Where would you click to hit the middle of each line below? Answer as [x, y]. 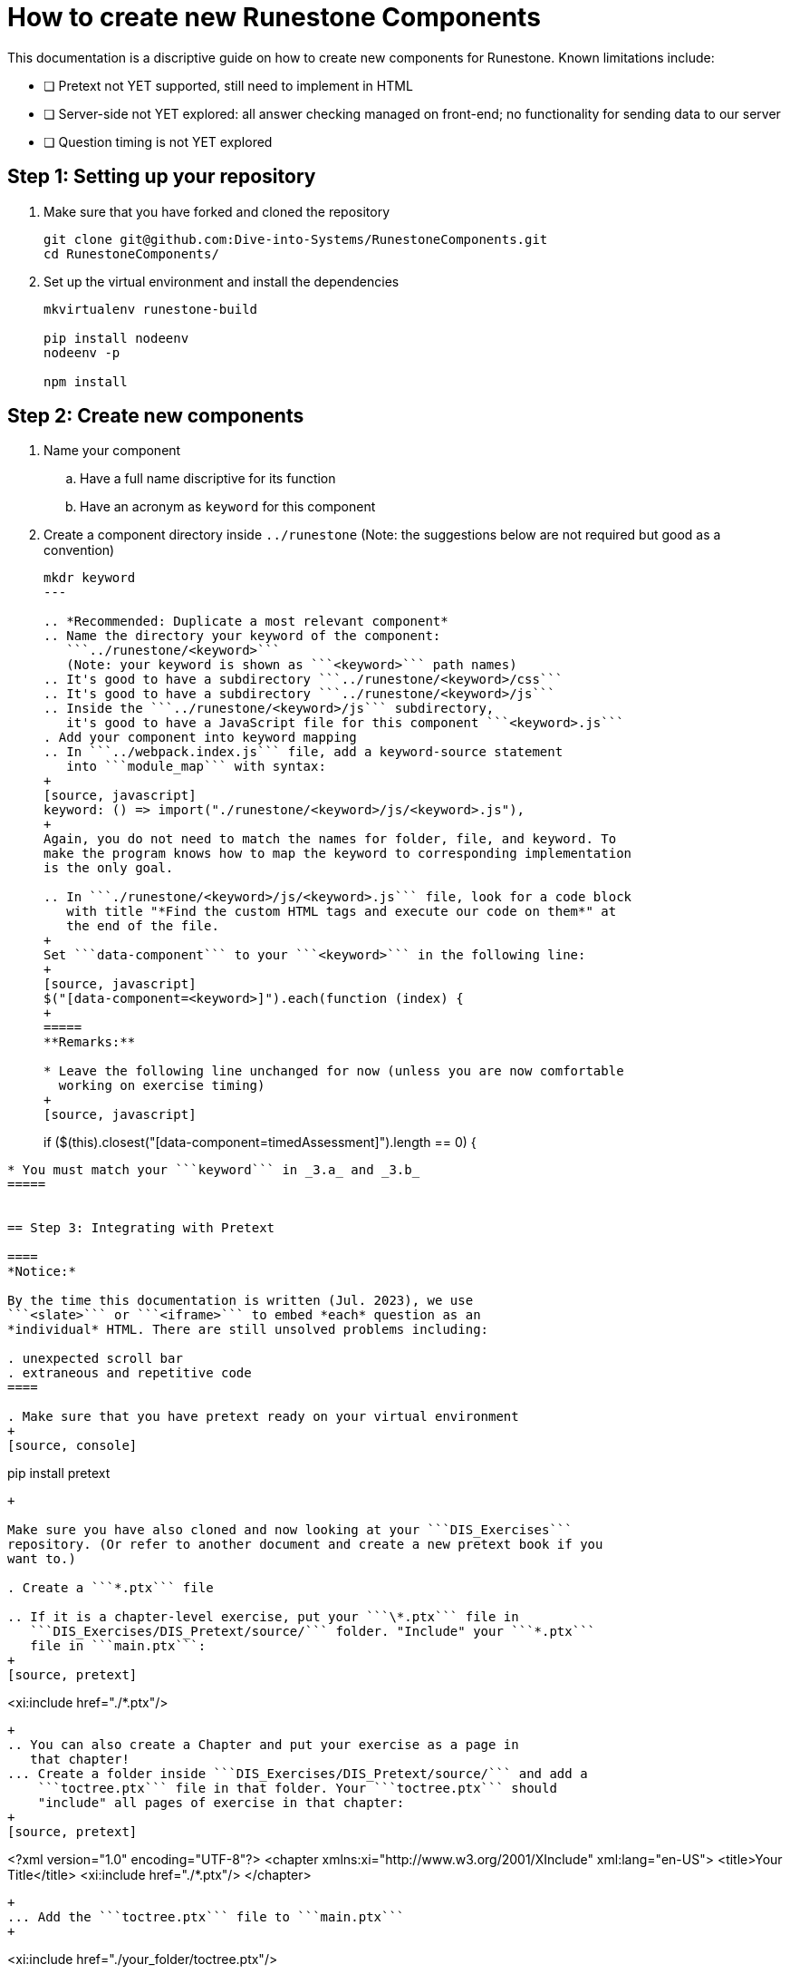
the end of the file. [143, 926]
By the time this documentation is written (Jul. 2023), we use [241, 1301]
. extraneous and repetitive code [130, 1373]
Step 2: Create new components [156, 416]
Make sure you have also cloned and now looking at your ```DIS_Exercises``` [290, 1530]
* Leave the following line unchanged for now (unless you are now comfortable [334, 1071]
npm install [86, 381]
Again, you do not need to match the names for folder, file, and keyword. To [330, 839]
